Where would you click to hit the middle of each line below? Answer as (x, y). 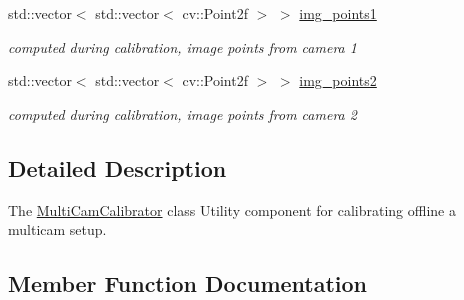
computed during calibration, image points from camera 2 (182, 113)
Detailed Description (117, 167)
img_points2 (338, 80)
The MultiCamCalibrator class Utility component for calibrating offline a (232, 209)
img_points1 (338, 13)
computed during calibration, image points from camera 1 (182, 46)
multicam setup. (57, 229)
